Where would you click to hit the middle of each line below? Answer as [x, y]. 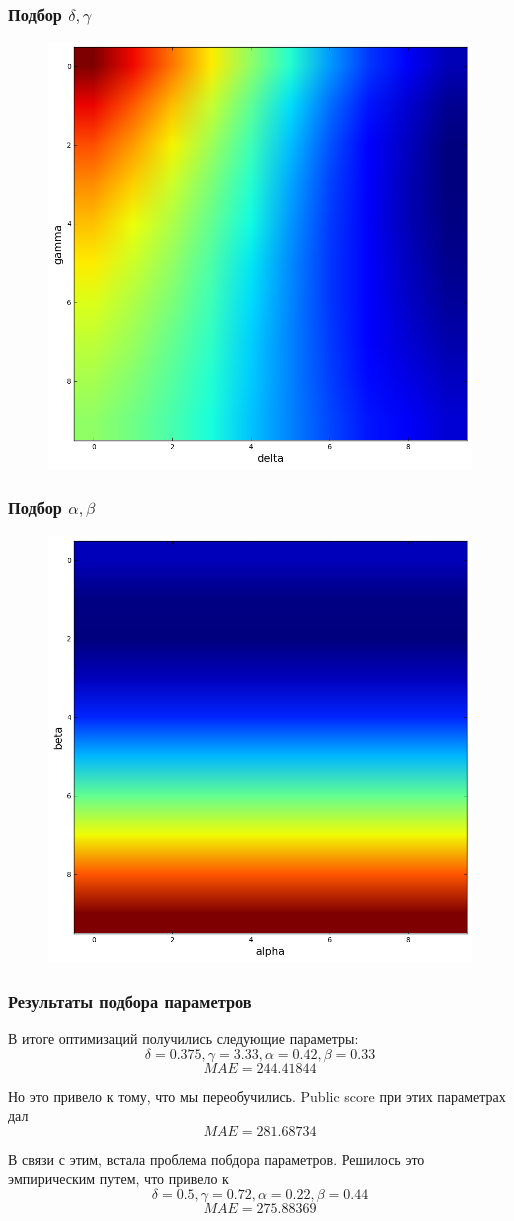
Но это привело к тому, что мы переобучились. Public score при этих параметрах [257, 1095]
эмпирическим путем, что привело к [118, 1178]
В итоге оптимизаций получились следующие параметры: [183, 1037]
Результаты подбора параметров [130, 1000]
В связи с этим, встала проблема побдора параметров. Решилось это [216, 1158]
